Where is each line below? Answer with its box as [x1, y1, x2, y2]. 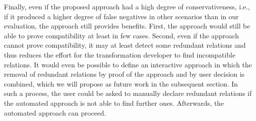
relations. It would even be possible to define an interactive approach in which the [4, 59, 252, 69]
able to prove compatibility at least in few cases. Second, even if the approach [4, 30, 239, 40]
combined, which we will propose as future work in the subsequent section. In [4, 78, 238, 89]
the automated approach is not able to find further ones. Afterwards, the [4, 97, 224, 108]
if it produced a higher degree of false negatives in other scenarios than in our [4, 11, 239, 21]
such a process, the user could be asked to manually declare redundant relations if [4, 88, 252, 98]
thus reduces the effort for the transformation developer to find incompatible [4, 49, 236, 60]
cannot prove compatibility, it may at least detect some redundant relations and [4, 40, 246, 50]
